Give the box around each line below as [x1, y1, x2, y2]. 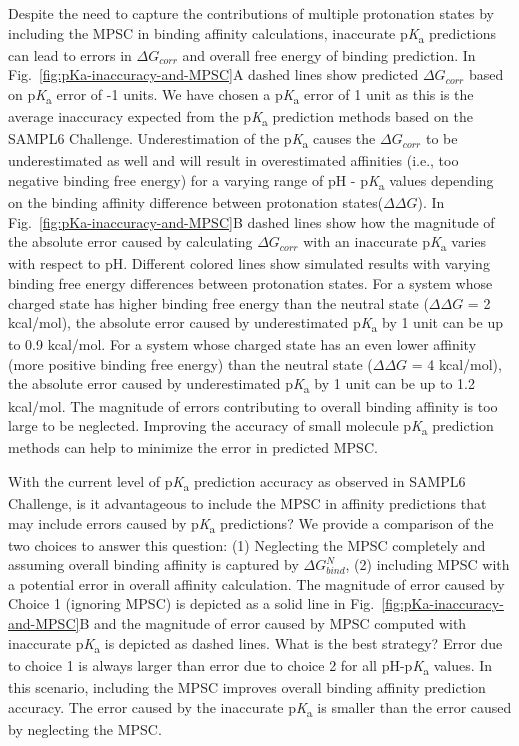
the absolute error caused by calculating [8, 231, 253, 252]
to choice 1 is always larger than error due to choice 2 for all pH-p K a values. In [8, 654, 493, 678]
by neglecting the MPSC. [8, 718, 162, 739]
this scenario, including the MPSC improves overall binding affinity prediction [8, 676, 486, 697]
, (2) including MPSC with [345, 554, 510, 575]
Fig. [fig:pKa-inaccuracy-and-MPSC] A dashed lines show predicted [8, 64, 419, 85]
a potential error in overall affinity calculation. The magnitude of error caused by [8, 573, 505, 594]
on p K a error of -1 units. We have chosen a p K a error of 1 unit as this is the [8, 83, 474, 107]
